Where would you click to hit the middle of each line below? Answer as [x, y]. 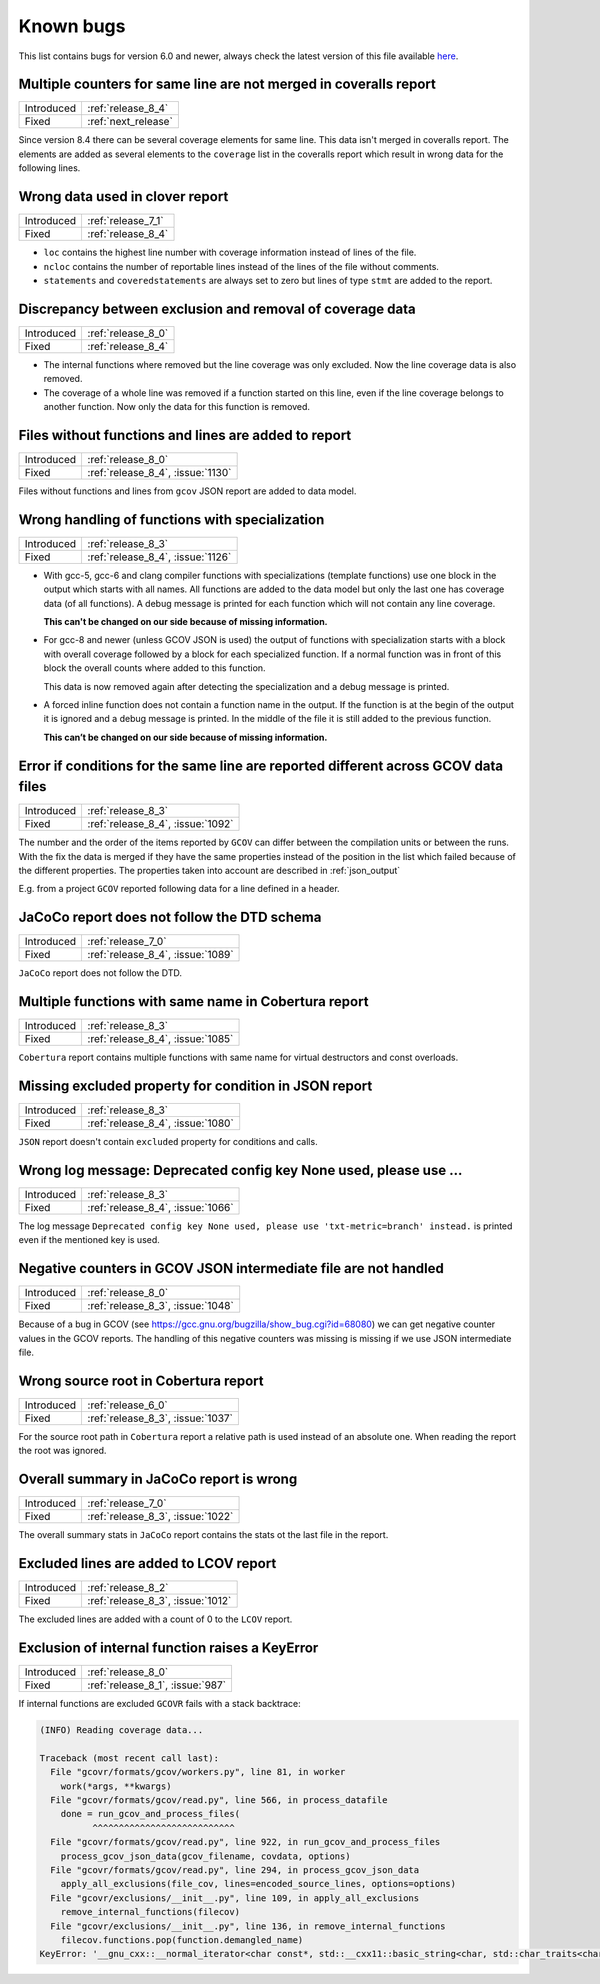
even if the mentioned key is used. [89, 1240]
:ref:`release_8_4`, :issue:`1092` [160, 824]
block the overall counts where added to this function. [154, 668]
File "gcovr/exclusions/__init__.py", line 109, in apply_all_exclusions [235, 1898]
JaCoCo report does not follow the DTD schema [170, 917]
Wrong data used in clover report [123, 196]
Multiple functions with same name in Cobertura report [193, 1001]
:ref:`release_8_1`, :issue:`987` [157, 1685]
